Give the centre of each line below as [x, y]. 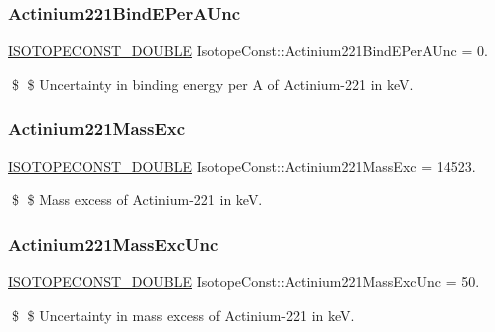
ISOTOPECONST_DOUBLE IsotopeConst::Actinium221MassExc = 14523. [242, 165]
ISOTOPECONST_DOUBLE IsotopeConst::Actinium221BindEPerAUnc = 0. [248, 50]
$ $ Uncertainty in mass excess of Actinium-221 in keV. [183, 314]
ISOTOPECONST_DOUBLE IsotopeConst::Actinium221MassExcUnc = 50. [244, 281]
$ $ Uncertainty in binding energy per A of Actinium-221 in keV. [212, 83]
